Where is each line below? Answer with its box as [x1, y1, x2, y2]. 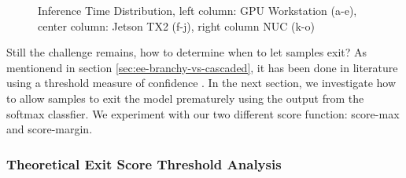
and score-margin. [6, 121, 93, 137]
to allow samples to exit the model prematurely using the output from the [6, 89, 364, 106]
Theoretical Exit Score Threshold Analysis [6, 154, 282, 173]
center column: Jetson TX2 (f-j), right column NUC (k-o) [38, 17, 315, 34]
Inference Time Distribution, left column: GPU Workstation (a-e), [38, 2, 357, 18]
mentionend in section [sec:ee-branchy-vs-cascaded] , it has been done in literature [6, 59, 398, 75]
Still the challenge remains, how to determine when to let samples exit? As [6, 44, 367, 60]
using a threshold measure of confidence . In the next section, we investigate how [6, 74, 397, 91]
